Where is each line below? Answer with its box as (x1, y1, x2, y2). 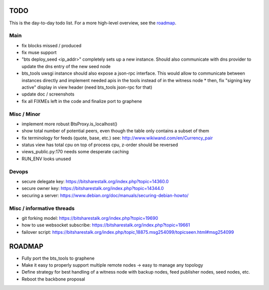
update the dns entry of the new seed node (21, 63, 111, 69)
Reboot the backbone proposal (21, 276, 86, 282)
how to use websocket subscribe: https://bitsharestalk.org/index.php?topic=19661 (21, 222, 190, 228)
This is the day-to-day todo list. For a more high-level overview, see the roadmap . (9, 20, 177, 26)
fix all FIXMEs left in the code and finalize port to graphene (21, 98, 142, 104)
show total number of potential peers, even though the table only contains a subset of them (21, 128, 209, 134)
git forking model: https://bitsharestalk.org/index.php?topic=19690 (21, 215, 158, 221)
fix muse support (21, 50, 57, 56)
